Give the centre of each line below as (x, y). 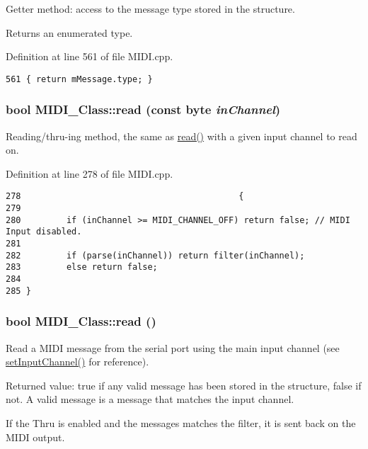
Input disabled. (44, 232)
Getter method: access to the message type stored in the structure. (150, 8)
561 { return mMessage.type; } (79, 79)
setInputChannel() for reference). (77, 362)
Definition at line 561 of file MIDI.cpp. (90, 56)
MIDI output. (35, 437)
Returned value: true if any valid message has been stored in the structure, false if (184, 385)
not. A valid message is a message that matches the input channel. (150, 399)
